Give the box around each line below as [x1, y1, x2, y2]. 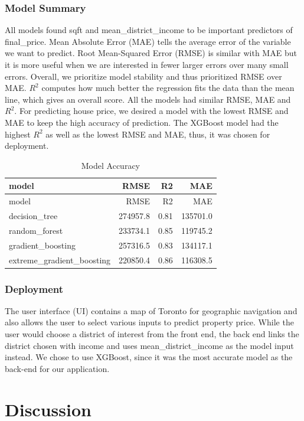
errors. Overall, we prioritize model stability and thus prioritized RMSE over [5, 70, 282, 82]
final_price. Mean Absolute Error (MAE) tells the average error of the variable [5, 35, 291, 47]
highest [5, 128, 31, 140]
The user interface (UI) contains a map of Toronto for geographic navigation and [5, 304, 298, 316]
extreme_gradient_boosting [9, 253, 111, 266]
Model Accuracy [81, 159, 140, 171]
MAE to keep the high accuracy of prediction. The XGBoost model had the [5, 116, 279, 128]
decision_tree [9, 210, 58, 222]
